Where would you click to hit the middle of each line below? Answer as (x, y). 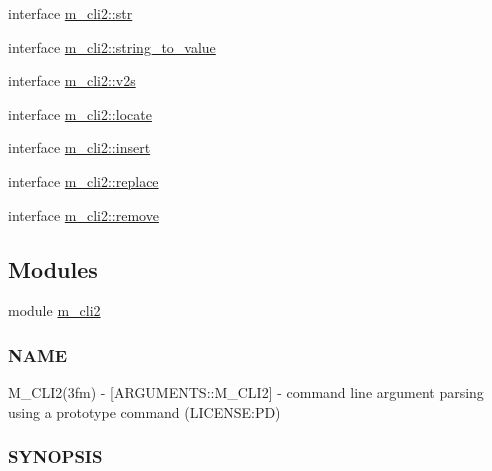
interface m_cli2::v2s (72, 80)
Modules (53, 268)
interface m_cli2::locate (80, 113)
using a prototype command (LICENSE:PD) (144, 411)
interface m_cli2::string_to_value (112, 46)
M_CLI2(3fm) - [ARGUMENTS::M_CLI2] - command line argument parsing (246, 392)
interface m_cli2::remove (83, 214)
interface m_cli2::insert (79, 147)
